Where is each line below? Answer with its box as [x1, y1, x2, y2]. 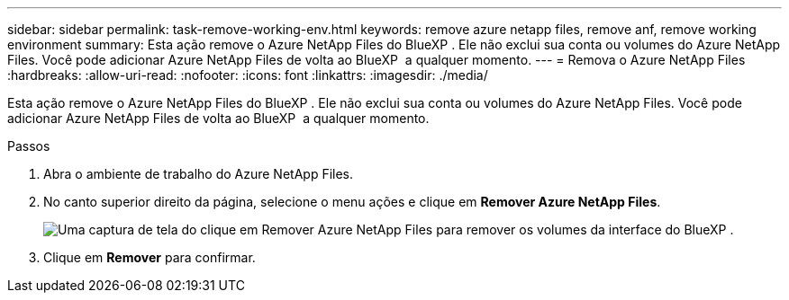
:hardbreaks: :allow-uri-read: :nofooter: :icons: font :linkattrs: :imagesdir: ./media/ [7, 67, 488, 83]
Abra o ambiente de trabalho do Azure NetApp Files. [43, 166, 354, 181]
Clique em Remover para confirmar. [43, 250, 256, 265]
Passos [7, 138, 50, 154]
